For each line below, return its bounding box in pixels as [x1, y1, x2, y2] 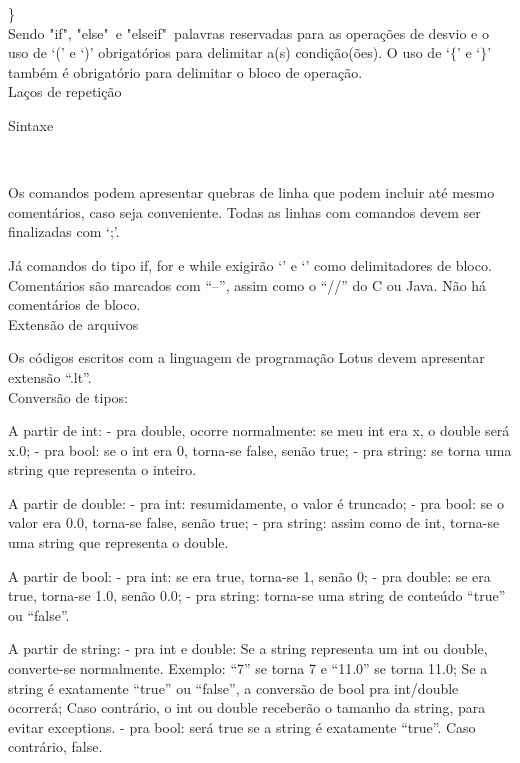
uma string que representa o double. [8, 532, 229, 553]
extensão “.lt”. [8, 366, 92, 387]
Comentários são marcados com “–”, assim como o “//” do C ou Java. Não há [8, 274, 487, 295]
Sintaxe [8, 114, 54, 135]
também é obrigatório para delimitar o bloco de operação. [8, 61, 363, 82]
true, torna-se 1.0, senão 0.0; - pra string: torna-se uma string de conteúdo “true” [8, 585, 506, 606]
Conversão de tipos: [8, 386, 128, 407]
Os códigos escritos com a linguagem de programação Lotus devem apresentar [8, 347, 485, 368]
